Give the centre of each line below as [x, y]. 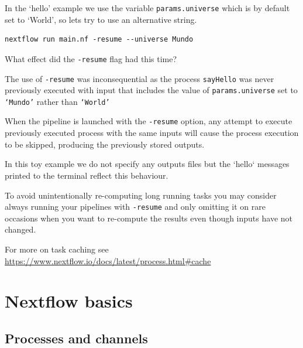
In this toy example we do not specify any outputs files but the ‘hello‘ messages [147, 164]
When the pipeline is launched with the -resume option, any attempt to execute [149, 121]
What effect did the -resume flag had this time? [91, 58]
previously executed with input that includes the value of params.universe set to [151, 90]
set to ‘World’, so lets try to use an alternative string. [101, 19]
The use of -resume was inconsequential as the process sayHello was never [140, 78]
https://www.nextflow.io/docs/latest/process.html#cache [108, 260]
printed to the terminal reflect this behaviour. [87, 175]
